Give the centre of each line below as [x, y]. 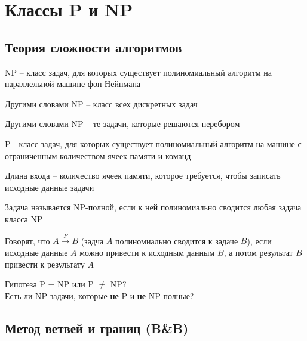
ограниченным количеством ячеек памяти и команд [98, 155]
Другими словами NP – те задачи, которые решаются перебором [122, 124]
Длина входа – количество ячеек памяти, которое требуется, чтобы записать [143, 176]
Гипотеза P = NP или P [49, 284]
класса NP [24, 218]
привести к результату [45, 264]
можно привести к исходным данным [147, 252]
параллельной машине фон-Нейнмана [73, 84]
